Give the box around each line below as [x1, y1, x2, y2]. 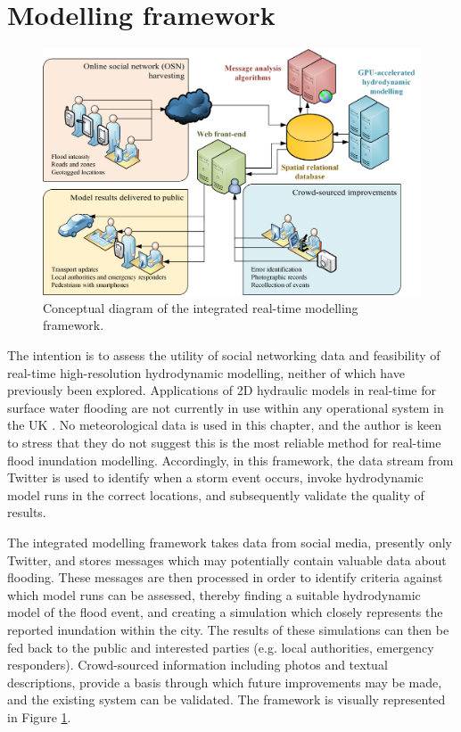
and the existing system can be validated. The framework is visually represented [7, 690, 446, 709]
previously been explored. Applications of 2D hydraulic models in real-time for [7, 381, 436, 399]
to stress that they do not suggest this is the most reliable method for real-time [7, 433, 441, 452]
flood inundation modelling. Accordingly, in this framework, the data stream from [7, 450, 454, 469]
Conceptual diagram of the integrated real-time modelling [43, 298, 358, 317]
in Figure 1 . [7, 707, 71, 726]
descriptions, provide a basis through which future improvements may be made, [7, 672, 442, 691]
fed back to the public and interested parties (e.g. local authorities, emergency [7, 637, 434, 656]
